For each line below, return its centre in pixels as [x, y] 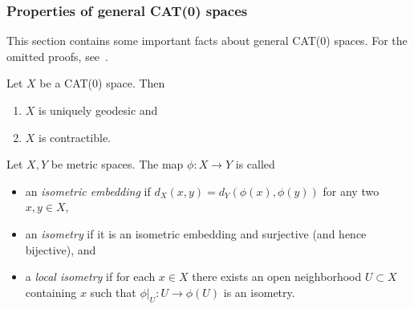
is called [255, 164]
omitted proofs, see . [57, 56]
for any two [351, 191]
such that [113, 292]
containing [51, 292]
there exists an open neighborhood [277, 276]
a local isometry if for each [90, 276]
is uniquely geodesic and [98, 110]
